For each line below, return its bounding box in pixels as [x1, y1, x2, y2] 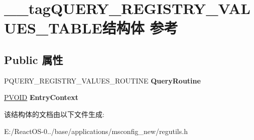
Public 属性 [4, 51, 63, 67]
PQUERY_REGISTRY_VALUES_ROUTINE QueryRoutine [4, 75, 201, 85]
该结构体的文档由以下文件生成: [4, 108, 104, 119]
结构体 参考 [102, 17, 178, 38]
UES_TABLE [4, 17, 102, 38]
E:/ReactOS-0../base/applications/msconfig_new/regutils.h [4, 125, 188, 136]
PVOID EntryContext [4, 92, 79, 102]
